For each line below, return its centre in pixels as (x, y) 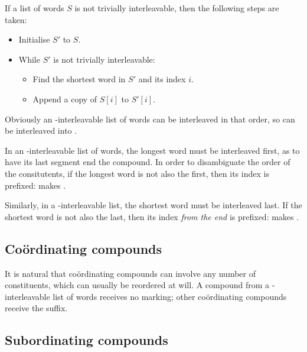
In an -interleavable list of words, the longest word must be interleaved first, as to (152, 150)
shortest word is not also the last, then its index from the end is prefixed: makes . (152, 216)
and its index (162, 79)
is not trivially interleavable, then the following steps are (177, 8)
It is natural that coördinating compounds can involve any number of (130, 273)
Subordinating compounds (86, 340)
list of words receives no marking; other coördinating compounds (170, 296)
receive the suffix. (36, 308)
